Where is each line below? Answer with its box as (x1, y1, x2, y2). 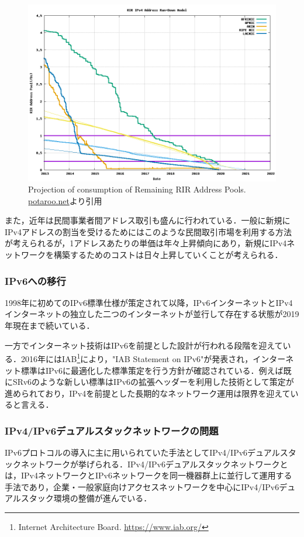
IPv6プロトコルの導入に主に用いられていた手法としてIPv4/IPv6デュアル (5, 446, 280, 459)
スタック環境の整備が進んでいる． (20, 492, 152, 504)
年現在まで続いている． (5, 319, 95, 332)
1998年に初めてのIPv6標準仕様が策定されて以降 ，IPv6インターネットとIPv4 (5, 296, 293, 308)
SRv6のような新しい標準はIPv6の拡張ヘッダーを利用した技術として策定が (12, 376, 294, 388)
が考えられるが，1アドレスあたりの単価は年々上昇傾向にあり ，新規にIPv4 (5, 237, 287, 249)
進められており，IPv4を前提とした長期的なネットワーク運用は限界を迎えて (5, 387, 291, 399)
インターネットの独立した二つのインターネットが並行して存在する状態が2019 (5, 308, 299, 320)
